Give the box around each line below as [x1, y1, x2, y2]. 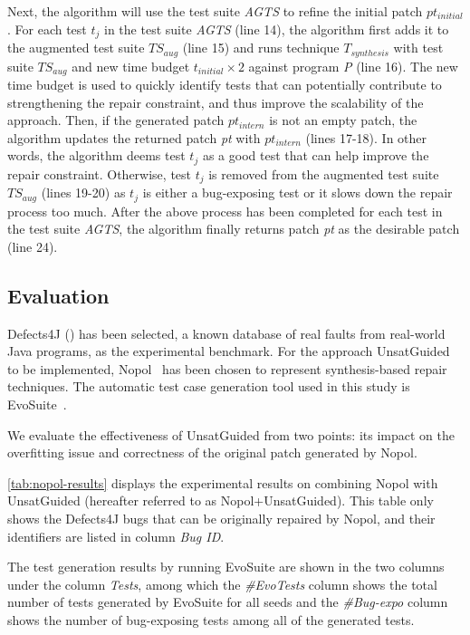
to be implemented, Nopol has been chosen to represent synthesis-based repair [7, 359, 447, 378]
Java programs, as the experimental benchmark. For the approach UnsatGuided [7, 342, 450, 361]
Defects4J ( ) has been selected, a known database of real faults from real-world [7, 323, 446, 342]
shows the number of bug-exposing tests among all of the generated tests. [7, 610, 415, 629]
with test [393, 38, 444, 57]
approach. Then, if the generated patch [7, 111, 225, 130]
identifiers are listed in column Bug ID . [7, 526, 225, 545]
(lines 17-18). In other [305, 128, 427, 147]
